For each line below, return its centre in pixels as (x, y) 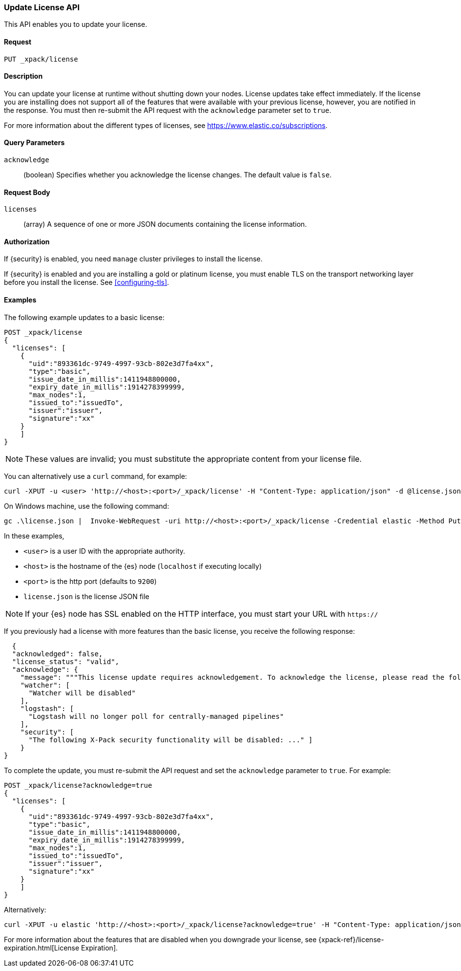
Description (23, 76)
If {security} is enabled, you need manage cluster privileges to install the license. (133, 259)
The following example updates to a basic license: (84, 317)
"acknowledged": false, (57, 654)
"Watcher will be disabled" (82, 693)
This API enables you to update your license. (76, 24)
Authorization (27, 241)
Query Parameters (34, 143)
